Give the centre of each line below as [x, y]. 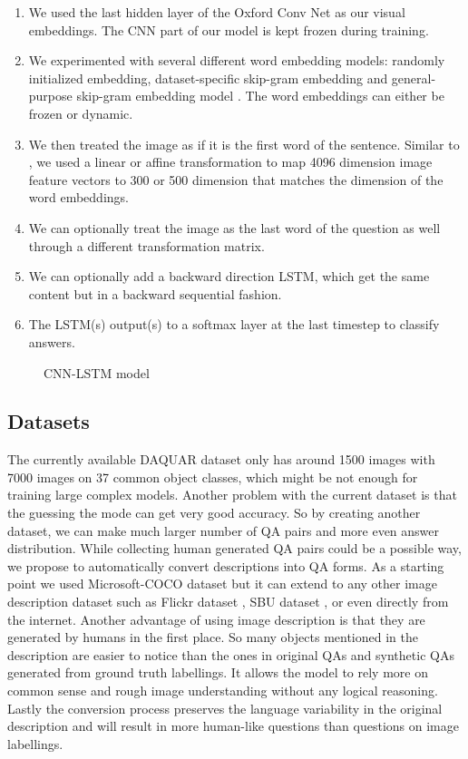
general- [414, 78]
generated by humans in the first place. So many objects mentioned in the [213, 637]
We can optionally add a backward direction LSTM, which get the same [229, 276]
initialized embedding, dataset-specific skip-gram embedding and [208, 78]
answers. [52, 341]
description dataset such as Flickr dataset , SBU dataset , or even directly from [228, 602]
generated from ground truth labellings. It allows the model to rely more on [218, 672]
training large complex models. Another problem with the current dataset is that [232, 495]
